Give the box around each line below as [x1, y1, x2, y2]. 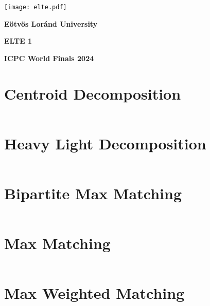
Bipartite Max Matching [4, 182, 182, 203]
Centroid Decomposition [4, 83, 181, 104]
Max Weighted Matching [4, 282, 185, 303]
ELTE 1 [4, 35, 32, 46]
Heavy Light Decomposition [4, 132, 206, 154]
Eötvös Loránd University [4, 18, 98, 29]
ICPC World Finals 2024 [4, 52, 94, 63]
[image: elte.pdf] [4, 4, 67, 11]
